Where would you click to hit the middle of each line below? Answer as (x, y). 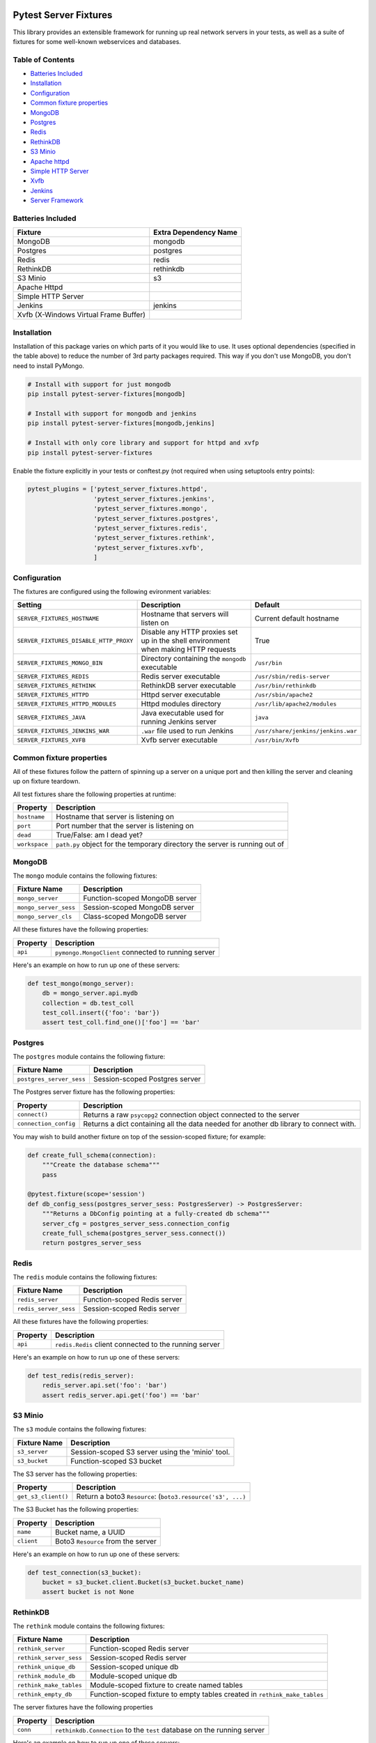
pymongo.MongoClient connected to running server (135, 952)
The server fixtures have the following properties (83, 1707)
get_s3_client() (43, 1497)
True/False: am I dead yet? (99, 835)
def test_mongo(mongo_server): (81, 983)
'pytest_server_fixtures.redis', (151, 528)
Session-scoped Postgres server (147, 1079)
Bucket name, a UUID (90, 1532)
